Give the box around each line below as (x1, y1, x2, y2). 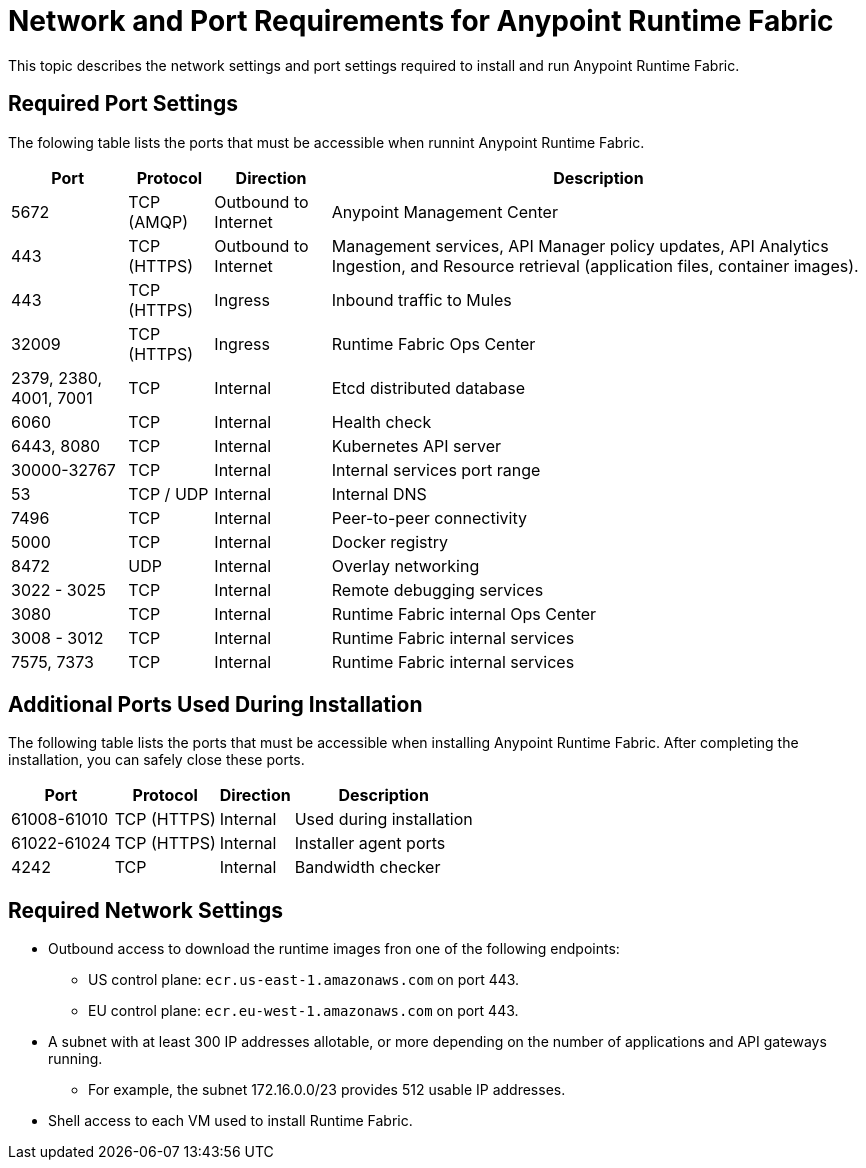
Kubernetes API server (331, 435, 502, 456)
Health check (331, 411, 432, 432)
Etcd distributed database (331, 377, 526, 398)
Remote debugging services (331, 579, 544, 600)
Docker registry (331, 531, 449, 552)
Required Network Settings (8, 897, 284, 923)
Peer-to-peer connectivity (331, 507, 527, 528)
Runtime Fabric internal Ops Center (331, 603, 597, 624)
